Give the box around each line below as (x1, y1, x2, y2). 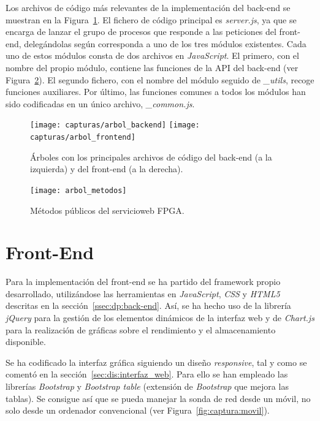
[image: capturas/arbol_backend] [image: (30, 121, 200, 130)
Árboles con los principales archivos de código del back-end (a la (30, 150, 272, 163)
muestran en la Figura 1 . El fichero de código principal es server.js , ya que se (6, 13, 297, 26)
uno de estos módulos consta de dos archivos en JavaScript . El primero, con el (6, 49, 299, 62)
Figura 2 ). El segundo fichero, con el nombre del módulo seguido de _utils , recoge (6, 73, 314, 86)
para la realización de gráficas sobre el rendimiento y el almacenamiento (6, 323, 276, 336)
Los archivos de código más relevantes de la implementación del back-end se (6, 1, 291, 13)
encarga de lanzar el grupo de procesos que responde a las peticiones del (6, 25, 276, 38)
